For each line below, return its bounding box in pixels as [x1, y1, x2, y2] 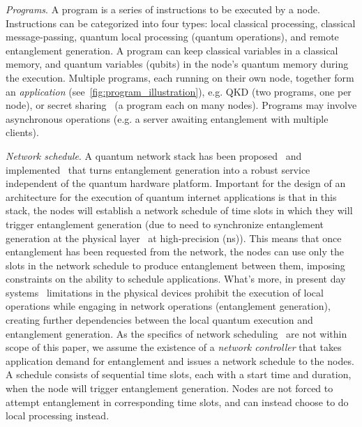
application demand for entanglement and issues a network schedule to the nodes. [6, 353, 354, 368]
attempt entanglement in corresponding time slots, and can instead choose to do [6, 394, 349, 409]
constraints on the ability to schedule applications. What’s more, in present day [6, 271, 346, 286]
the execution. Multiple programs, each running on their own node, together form [6, 70, 354, 84]
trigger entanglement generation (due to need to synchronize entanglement [6, 216, 324, 231]
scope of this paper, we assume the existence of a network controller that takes [6, 340, 342, 354]
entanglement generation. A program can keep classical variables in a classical [6, 43, 338, 57]
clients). [6, 125, 39, 140]
